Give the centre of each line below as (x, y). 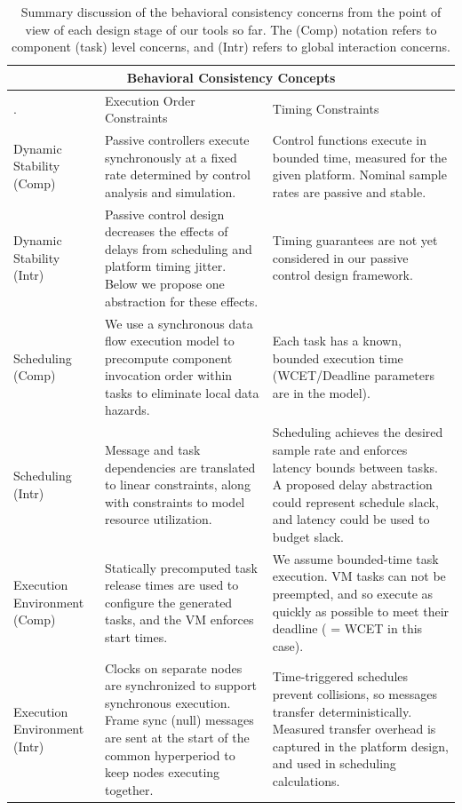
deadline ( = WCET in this (347, 628)
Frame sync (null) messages (179, 720)
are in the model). (321, 392)
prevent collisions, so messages (354, 693)
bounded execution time (338, 357)
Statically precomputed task (181, 567)
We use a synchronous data (179, 323)
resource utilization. (158, 519)
